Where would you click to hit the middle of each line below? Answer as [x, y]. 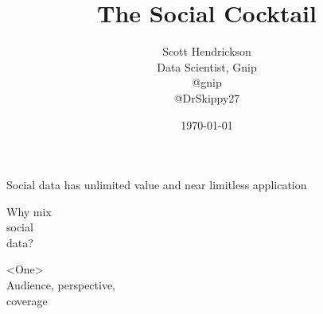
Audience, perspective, [61, 285]
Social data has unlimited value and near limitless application [157, 185]
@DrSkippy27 [207, 97]
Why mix [29, 211]
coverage [27, 300]
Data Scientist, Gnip [207, 66]
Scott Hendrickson [207, 51]
